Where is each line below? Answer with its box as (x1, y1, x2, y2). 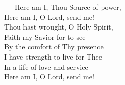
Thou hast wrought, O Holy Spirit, (4, 21, 113, 32)
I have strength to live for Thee (4, 51, 102, 62)
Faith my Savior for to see (4, 31, 86, 42)
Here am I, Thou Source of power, (14, 2, 121, 12)
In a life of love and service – (4, 61, 94, 72)
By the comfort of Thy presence (4, 41, 104, 52)
